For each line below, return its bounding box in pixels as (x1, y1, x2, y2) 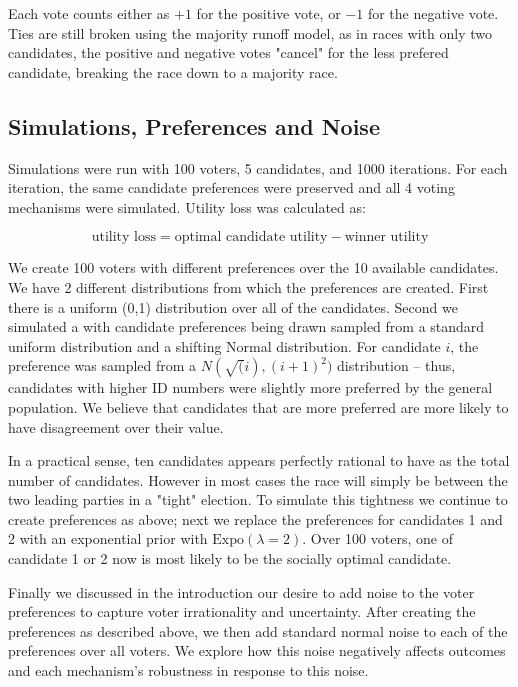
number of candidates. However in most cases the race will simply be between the (8, 469, 508, 490)
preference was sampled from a (8, 355, 197, 376)
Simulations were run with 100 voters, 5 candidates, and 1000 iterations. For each (8, 157, 508, 178)
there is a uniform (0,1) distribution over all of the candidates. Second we (8, 296, 458, 317)
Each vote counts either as (8, 3, 170, 23)
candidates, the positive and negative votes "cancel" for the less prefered (8, 42, 449, 63)
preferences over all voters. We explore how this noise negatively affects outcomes (8, 640, 506, 661)
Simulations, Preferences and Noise (8, 110, 380, 141)
